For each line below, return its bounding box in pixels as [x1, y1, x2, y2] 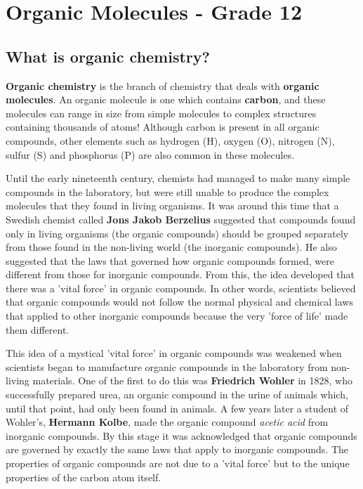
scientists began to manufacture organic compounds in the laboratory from [6, 359, 328, 374]
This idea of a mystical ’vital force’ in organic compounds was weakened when [6, 346, 342, 360]
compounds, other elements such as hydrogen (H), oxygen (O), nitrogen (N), [6, 133, 335, 148]
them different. [6, 322, 70, 337]
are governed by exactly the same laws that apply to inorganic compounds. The [6, 442, 348, 457]
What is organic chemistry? [6, 45, 210, 67]
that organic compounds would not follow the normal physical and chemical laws [6, 294, 353, 309]
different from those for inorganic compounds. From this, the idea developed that [6, 267, 355, 282]
